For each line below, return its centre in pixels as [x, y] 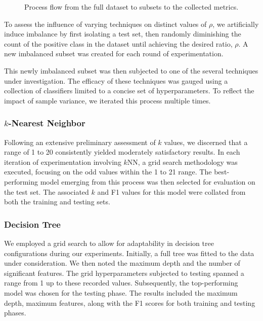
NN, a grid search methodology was [182, 162]
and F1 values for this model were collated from [171, 191]
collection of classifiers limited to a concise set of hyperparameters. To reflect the [129, 91]
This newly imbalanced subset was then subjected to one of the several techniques [131, 70]
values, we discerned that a [206, 142]
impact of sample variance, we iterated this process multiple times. [107, 100]
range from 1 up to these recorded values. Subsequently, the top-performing [121, 283]
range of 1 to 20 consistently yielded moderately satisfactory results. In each [122, 152]
